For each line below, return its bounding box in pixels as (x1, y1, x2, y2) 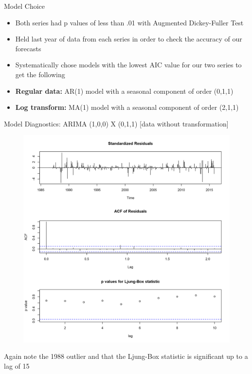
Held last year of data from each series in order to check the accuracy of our (15, 34, 242, 44)
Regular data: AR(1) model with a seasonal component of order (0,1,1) (15, 85, 234, 96)
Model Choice (4, 1, 45, 11)
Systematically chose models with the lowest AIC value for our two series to (15, 60, 242, 70)
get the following (15, 69, 65, 79)
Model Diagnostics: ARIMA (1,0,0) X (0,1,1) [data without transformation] (4, 118, 229, 128)
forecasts (15, 43, 41, 53)
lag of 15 (4, 360, 30, 371)
